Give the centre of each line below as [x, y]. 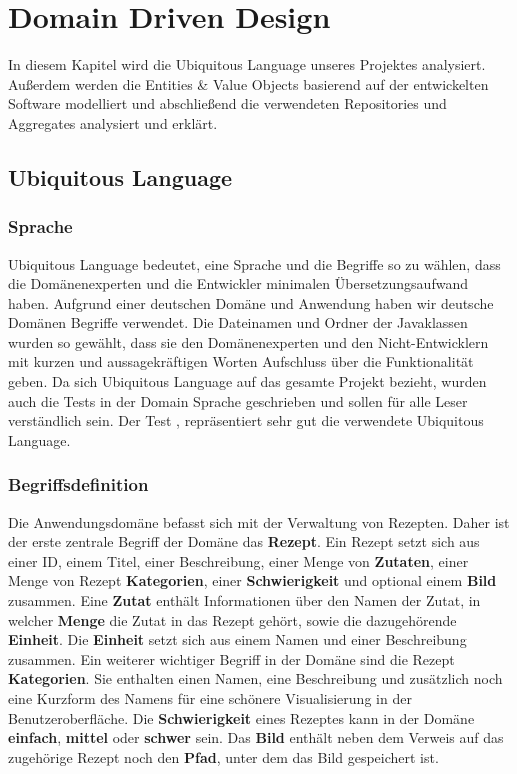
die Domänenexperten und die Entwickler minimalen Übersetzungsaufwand [238, 283]
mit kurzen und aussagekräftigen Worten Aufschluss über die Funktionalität [241, 361]
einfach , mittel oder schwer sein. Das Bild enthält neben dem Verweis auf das [256, 737]
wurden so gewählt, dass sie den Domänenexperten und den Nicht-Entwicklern [248, 341]
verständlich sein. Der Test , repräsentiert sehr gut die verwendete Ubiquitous [246, 420]
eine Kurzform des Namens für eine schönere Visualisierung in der [210, 698]
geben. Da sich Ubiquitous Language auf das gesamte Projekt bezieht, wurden [247, 381]
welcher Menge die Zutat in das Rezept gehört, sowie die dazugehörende [232, 619]
